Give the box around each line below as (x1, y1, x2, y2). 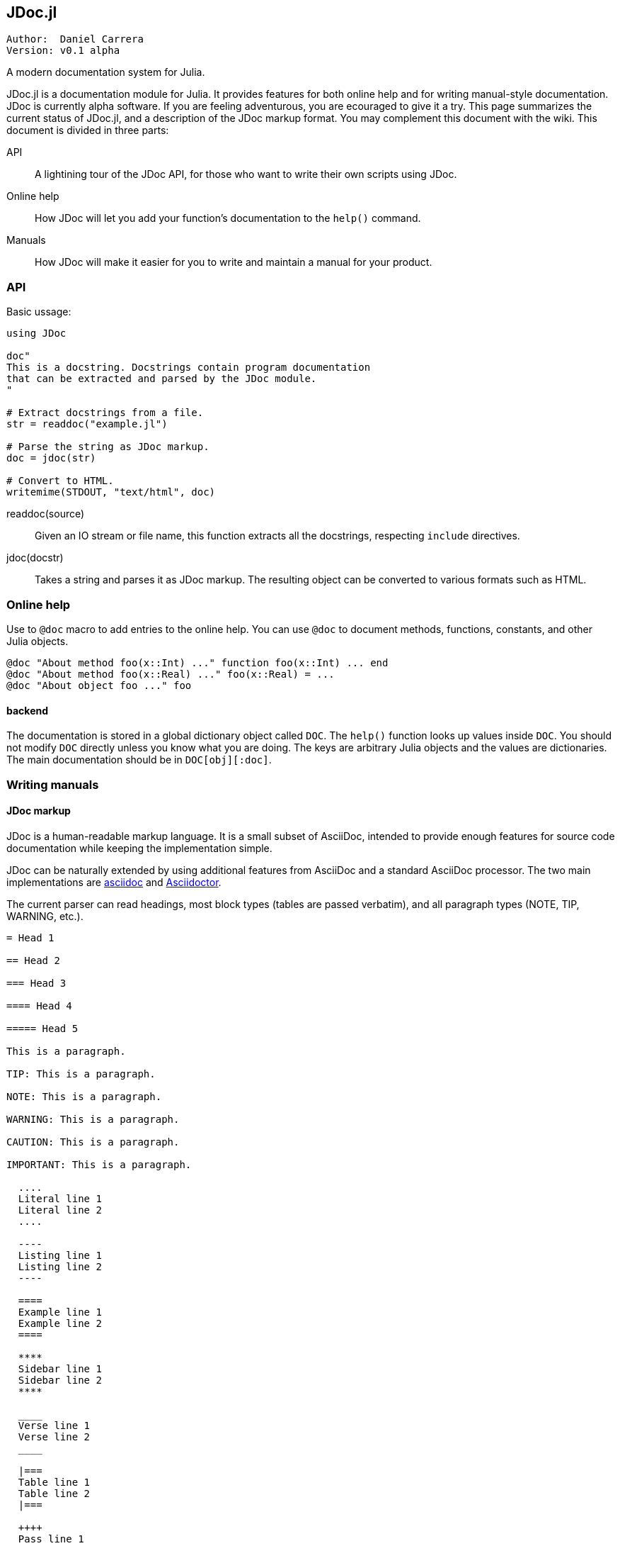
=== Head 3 (6, 977, 67, 989)
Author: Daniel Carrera (6, 33, 144, 45)
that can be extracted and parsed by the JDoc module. (6, 373, 317, 385)
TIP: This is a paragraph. (6, 1068, 156, 1080)
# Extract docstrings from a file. (6, 407, 204, 419)
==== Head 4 (6, 999, 72, 1012)
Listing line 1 (18, 1249, 102, 1261)
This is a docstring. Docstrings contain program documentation (6, 362, 371, 374)
